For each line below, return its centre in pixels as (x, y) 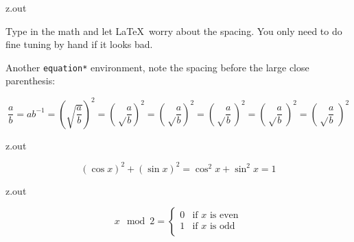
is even (224, 215)
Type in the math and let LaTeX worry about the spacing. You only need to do (174, 31)
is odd (222, 226)
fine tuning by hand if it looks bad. (79, 44)
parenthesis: (31, 81)
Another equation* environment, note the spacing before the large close (157, 67)
